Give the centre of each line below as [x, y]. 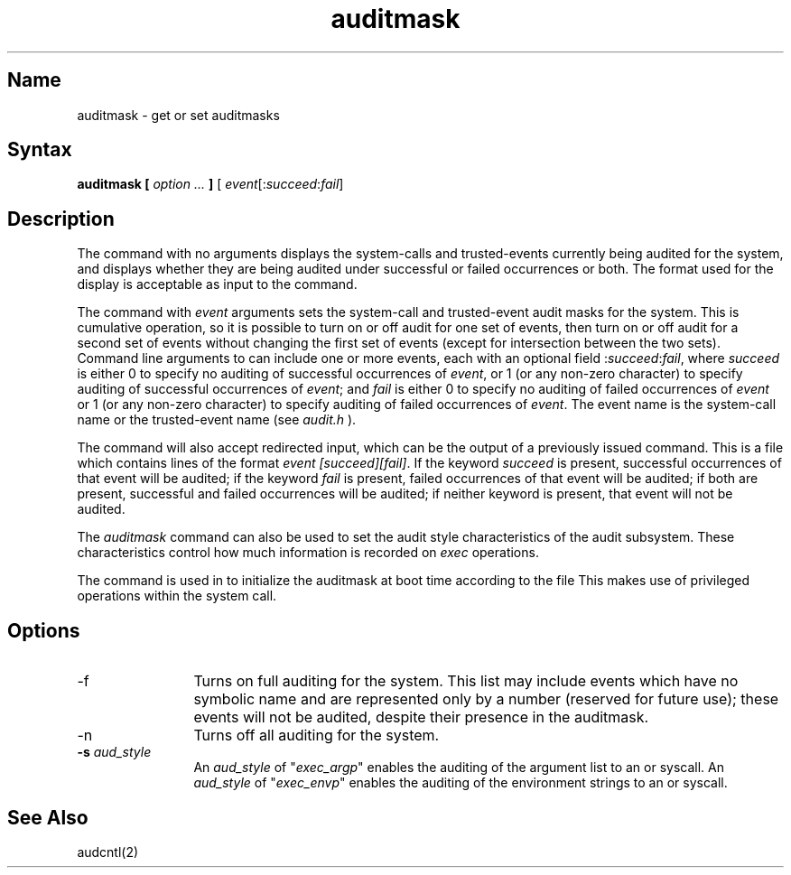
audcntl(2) [108, 852]
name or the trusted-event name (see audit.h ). [217, 420]
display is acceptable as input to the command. [217, 284]
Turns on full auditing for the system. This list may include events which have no [466, 681]
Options [44, 630]
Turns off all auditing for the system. [316, 735]
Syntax [40, 150]
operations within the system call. [177, 596]
